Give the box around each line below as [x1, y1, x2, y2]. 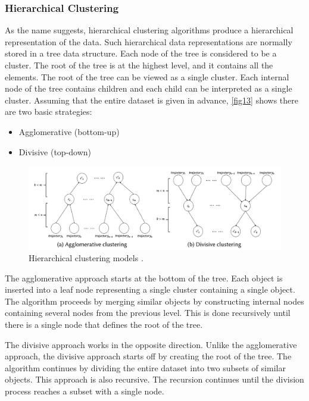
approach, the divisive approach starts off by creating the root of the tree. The [5, 350, 292, 362]
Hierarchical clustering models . [29, 252, 143, 264]
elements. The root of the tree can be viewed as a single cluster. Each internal [5, 70, 289, 83]
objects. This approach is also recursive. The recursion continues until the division [5, 373, 304, 386]
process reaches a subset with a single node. [5, 385, 164, 397]
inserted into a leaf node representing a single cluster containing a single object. [5, 283, 295, 296]
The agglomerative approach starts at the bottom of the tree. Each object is [5, 271, 283, 284]
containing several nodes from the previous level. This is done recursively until [5, 306, 291, 319]
